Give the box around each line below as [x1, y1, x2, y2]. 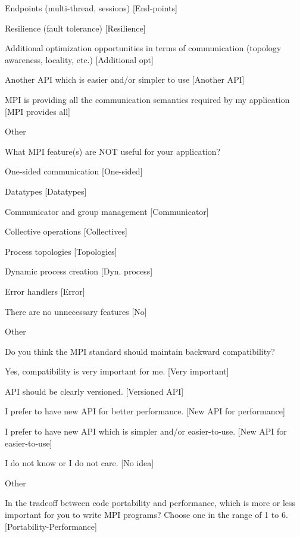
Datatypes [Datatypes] [5, 185, 87, 197]
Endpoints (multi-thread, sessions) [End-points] [5, 2, 177, 14]
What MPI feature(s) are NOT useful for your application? [5, 145, 221, 157]
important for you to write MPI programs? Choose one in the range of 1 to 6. [5, 508, 288, 521]
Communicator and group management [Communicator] [5, 205, 209, 217]
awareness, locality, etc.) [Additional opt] [5, 53, 154, 65]
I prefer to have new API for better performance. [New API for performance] [5, 405, 285, 417]
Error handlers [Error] [5, 285, 85, 297]
